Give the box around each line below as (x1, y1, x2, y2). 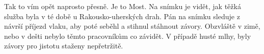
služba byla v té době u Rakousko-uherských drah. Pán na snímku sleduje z (4, 11, 240, 21)
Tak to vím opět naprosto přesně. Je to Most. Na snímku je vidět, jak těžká (4, 1, 241, 11)
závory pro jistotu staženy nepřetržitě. (4, 40, 123, 51)
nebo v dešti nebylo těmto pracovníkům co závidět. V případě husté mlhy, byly (4, 30, 251, 41)
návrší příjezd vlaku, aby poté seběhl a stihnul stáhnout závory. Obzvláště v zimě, (4, 21, 260, 31)
